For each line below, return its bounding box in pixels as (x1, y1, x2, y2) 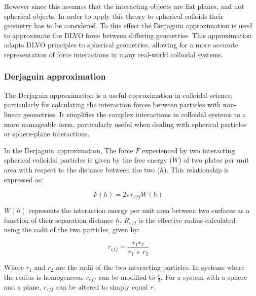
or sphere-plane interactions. (4, 128, 90, 139)
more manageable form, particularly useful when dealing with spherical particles (4, 119, 246, 129)
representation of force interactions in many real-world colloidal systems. (4, 49, 223, 59)
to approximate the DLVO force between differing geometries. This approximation (4, 30, 252, 40)
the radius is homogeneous (4, 272, 84, 282)
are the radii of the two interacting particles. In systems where (56, 262, 245, 272)
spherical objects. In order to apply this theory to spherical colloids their (4, 10, 224, 21)
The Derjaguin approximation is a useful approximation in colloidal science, (4, 89, 233, 100)
